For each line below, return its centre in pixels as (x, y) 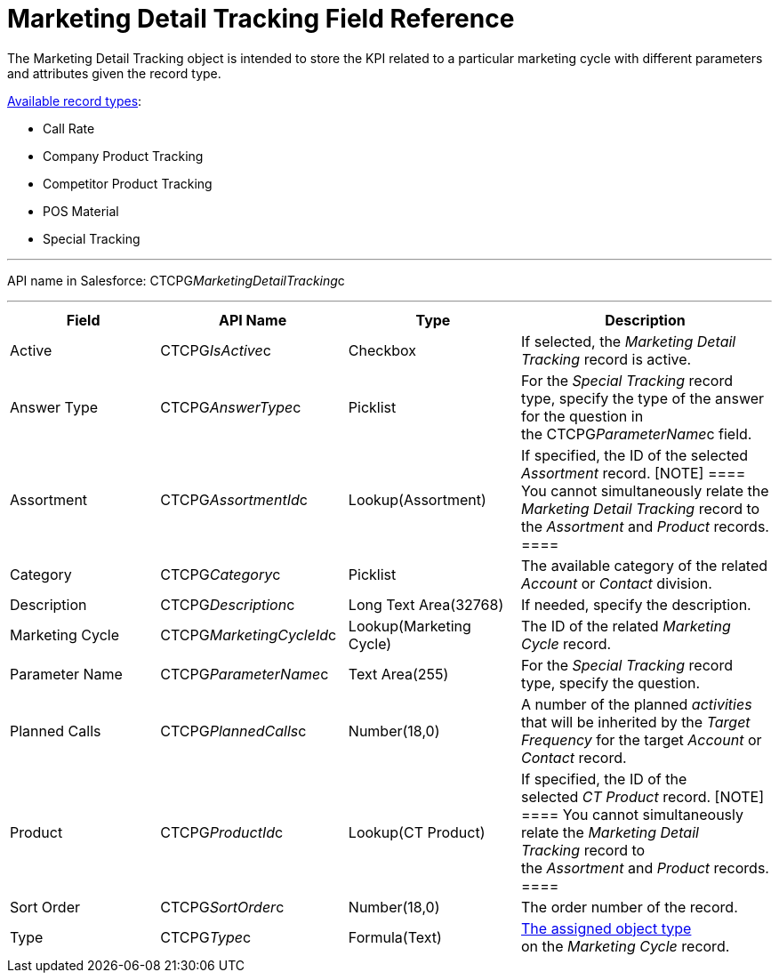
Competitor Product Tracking (128, 183)
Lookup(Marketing (410, 626)
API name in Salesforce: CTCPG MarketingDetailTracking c (176, 280)
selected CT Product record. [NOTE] (643, 796)
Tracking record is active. (606, 359)
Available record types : (75, 100)
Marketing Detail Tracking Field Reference (261, 19)
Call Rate (69, 128)
